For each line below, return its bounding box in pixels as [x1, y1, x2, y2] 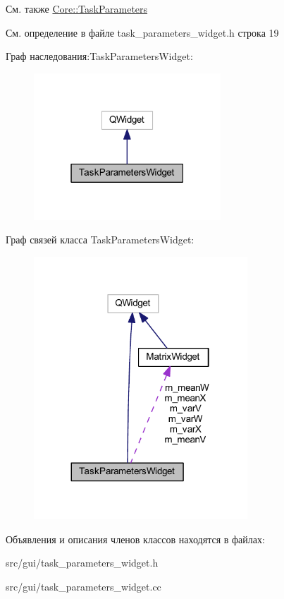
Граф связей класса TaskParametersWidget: [6, 232, 195, 247]
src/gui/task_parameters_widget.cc [6, 579, 161, 593]
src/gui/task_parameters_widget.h [6, 555, 159, 570]
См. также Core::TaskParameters [6, 1, 148, 16]
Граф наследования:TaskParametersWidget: [6, 49, 193, 63]
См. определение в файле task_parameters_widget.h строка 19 [6, 25, 279, 40]
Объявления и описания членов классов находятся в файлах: [6, 531, 265, 546]
